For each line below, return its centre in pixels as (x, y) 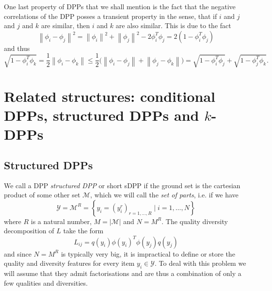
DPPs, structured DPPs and (102, 115)
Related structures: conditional (110, 96)
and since (18, 253)
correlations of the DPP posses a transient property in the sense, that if (111, 16)
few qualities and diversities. (46, 283)
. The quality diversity (195, 221)
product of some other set (42, 195)
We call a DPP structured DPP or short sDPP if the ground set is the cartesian (122, 185)
